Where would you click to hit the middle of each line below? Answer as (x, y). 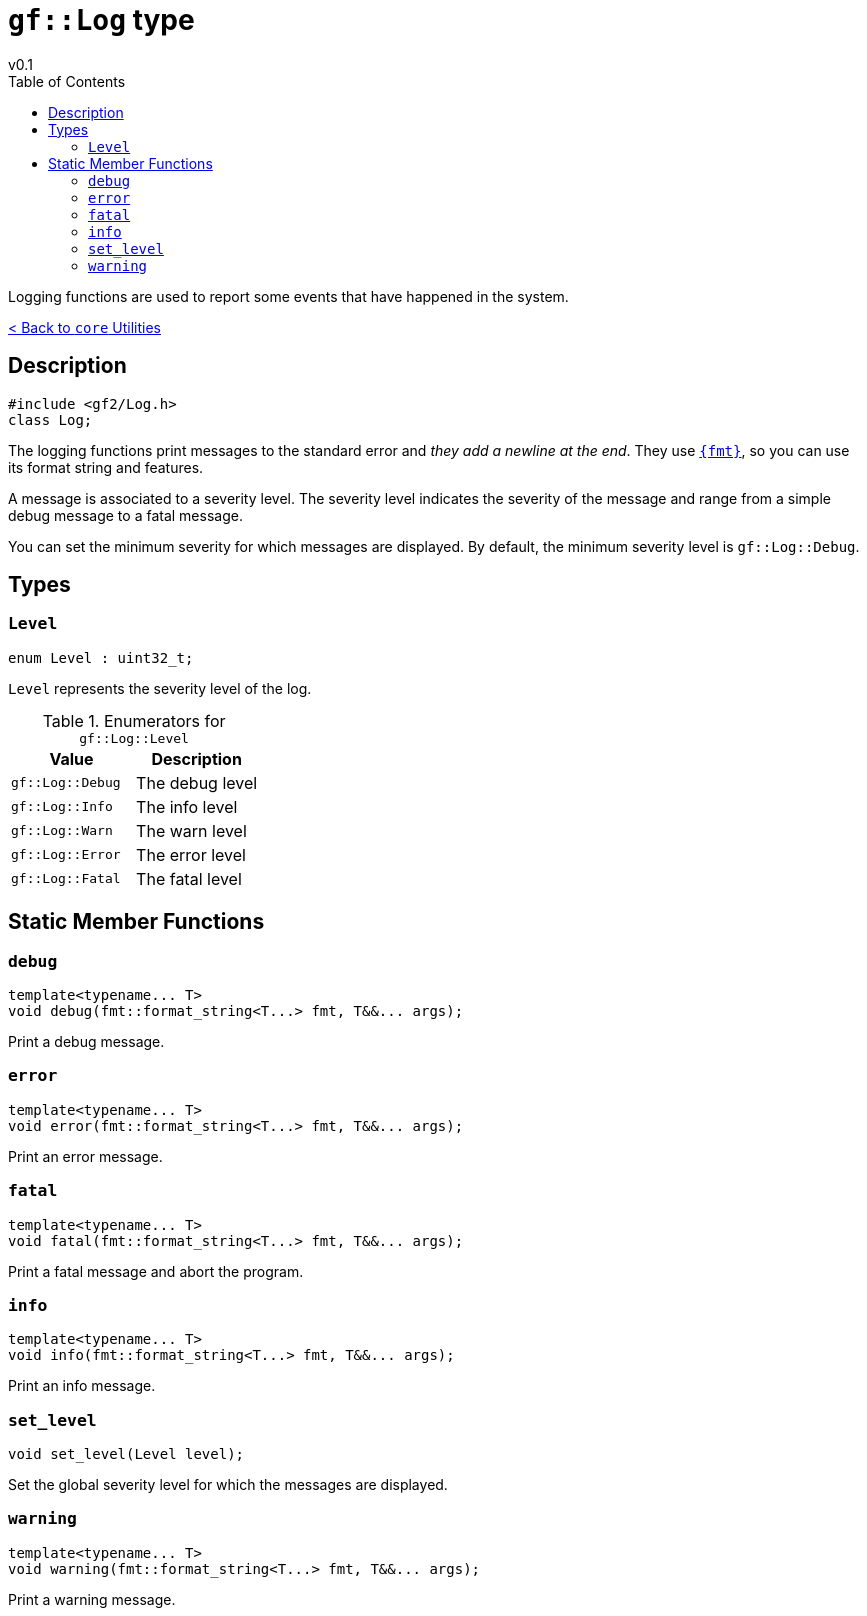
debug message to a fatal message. (125, 515)
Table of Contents (67, 81)
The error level (191, 854)
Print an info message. (82, 1386)
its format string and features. (106, 467)
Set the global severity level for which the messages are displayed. (228, 1485)
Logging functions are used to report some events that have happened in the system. (288, 296)
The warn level (191, 830)
